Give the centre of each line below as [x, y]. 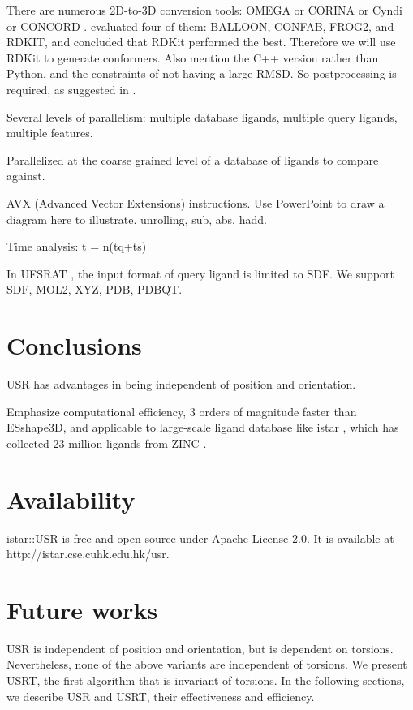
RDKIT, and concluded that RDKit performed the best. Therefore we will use [201, 42]
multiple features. [50, 133]
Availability [71, 499]
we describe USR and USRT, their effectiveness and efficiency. [161, 696]
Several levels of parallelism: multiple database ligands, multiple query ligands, [202, 116]
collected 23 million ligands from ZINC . [107, 443]
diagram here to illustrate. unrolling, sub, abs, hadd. [137, 219]
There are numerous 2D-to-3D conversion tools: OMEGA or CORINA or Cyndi [204, 10]
